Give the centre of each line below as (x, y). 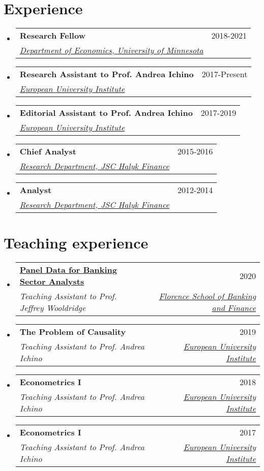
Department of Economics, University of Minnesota (111, 50)
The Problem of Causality (73, 332)
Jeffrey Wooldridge (53, 308)
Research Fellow (52, 36)
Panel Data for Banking (68, 270)
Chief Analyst (48, 151)
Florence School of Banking (207, 296)
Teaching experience (76, 243)
